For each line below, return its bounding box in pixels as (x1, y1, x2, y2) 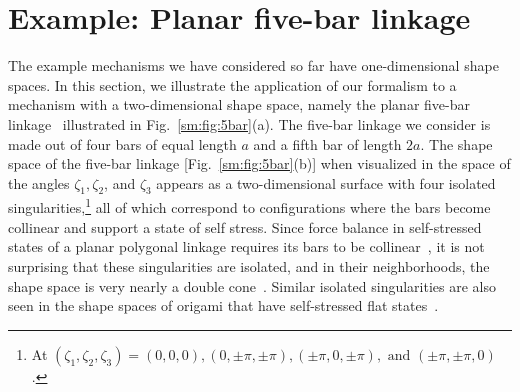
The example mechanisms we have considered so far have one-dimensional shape (8, 55, 499, 76)
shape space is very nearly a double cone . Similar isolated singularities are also (8, 275, 497, 296)
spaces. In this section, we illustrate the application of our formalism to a (8, 74, 457, 95)
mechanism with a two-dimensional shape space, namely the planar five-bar (8, 94, 470, 115)
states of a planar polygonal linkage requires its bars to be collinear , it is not (8, 236, 485, 257)
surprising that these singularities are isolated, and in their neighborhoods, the (8, 255, 490, 276)
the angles (8, 172, 70, 193)
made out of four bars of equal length (8, 133, 237, 154)
